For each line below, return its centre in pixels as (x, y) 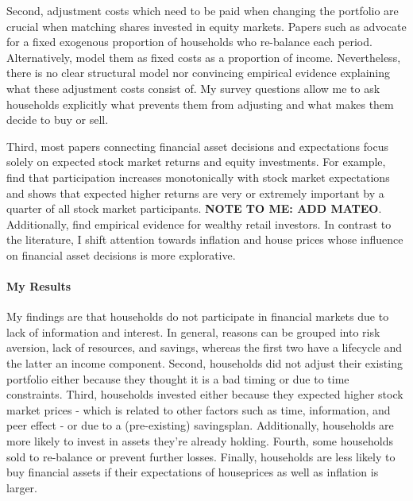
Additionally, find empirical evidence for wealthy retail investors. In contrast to (199, 224)
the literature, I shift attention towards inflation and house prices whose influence (205, 239)
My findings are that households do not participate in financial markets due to (198, 316)
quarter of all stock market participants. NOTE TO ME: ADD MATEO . (194, 208)
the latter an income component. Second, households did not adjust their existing (205, 363)
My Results (39, 286)
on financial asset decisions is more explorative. (121, 254)
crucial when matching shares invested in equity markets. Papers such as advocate (206, 26)
